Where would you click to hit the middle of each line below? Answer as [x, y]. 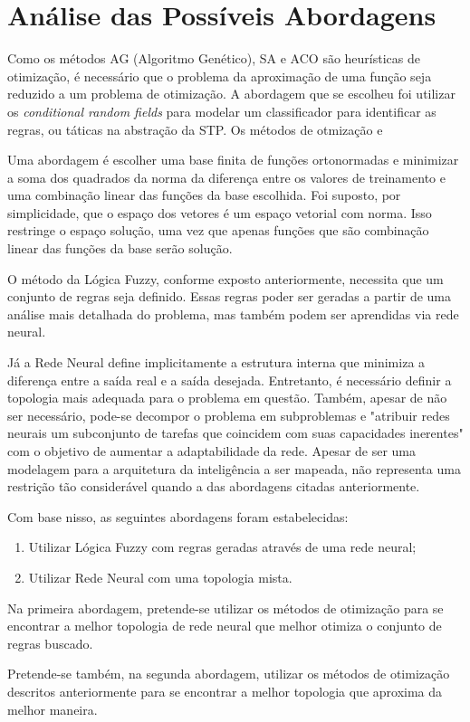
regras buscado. [50, 643]
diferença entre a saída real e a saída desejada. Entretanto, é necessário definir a [230, 380]
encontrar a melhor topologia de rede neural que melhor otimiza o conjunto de [225, 626]
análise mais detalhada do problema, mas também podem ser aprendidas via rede [233, 313]
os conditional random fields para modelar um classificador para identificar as [222, 111]
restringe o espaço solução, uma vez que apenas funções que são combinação [218, 230]
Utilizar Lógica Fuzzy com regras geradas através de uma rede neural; [222, 547]
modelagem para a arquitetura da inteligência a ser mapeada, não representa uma [234, 468]
